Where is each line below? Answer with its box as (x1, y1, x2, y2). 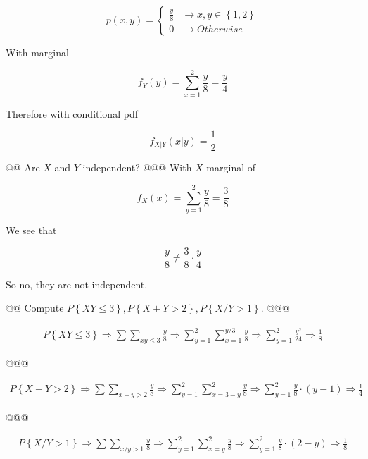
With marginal (6, 45, 69, 59)
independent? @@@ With (82, 160, 192, 175)
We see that (6, 223, 57, 238)
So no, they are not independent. (6, 276, 148, 291)
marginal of (206, 160, 256, 175)
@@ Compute (6, 300, 64, 315)
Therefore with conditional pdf (6, 106, 138, 121)
